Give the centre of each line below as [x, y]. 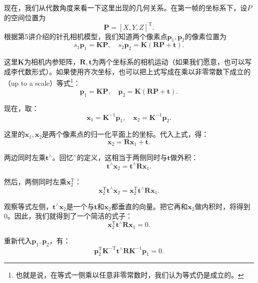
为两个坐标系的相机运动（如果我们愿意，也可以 [168, 62]
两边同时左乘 [25, 157]
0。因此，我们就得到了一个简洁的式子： [68, 216]
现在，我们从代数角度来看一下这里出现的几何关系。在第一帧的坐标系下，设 [126, 7]
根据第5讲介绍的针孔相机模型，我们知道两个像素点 [86, 36]
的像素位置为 [206, 36]
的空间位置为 [25, 17]
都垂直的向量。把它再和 [150, 206]
